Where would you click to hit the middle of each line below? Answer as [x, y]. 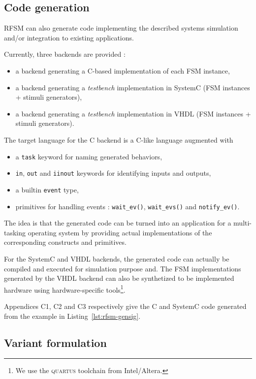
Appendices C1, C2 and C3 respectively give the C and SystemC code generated [125, 306]
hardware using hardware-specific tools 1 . [65, 289]
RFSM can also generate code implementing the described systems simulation [121, 28]
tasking [15, 232]
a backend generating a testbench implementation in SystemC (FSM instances [133, 87]
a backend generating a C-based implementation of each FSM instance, [123, 70]
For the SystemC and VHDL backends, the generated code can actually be [117, 258]
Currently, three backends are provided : [65, 54]
